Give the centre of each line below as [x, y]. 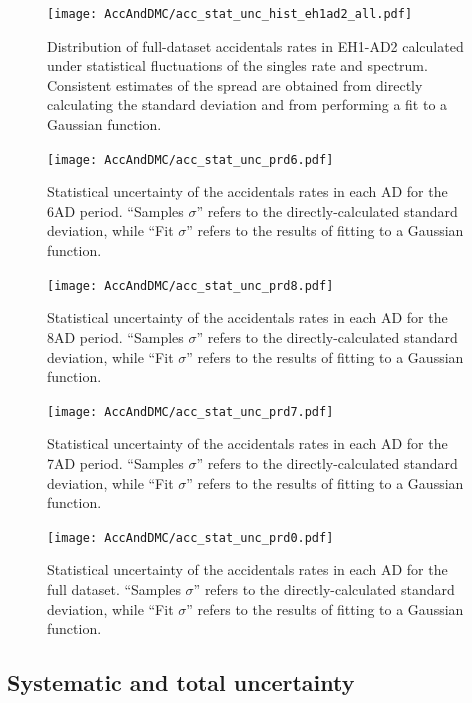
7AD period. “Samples [115, 462]
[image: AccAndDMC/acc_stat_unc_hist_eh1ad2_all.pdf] [230, 14]
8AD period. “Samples [115, 336]
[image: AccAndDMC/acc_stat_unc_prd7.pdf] [190, 411]
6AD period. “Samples [115, 210]
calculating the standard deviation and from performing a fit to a [247, 104]
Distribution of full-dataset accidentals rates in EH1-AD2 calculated [255, 45]
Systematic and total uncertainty [181, 682]
